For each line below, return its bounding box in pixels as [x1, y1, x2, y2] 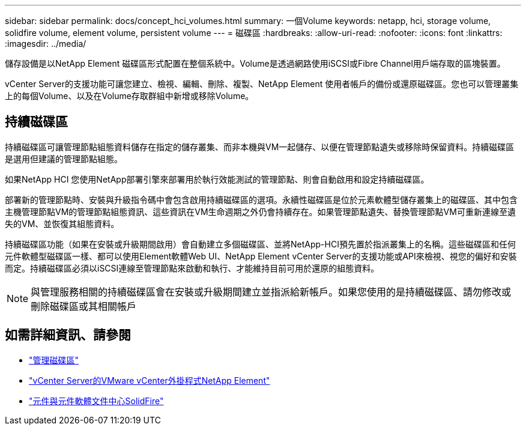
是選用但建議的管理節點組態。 [5, 153, 122, 164]
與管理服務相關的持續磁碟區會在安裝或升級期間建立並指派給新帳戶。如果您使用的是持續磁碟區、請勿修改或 [31, 285, 512, 298]
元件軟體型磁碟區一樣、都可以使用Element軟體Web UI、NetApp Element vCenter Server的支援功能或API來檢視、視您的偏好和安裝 [5, 250, 517, 261]
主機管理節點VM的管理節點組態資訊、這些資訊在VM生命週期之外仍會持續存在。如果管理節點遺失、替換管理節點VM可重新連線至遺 [5, 206, 516, 217]
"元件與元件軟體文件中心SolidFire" [29, 395, 164, 406]
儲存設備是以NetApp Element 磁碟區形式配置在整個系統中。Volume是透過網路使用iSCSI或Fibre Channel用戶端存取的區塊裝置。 [5, 58, 506, 68]
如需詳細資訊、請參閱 [5, 327, 131, 343]
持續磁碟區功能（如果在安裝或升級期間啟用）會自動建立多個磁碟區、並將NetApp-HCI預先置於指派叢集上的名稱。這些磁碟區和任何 [5, 238, 516, 249]
